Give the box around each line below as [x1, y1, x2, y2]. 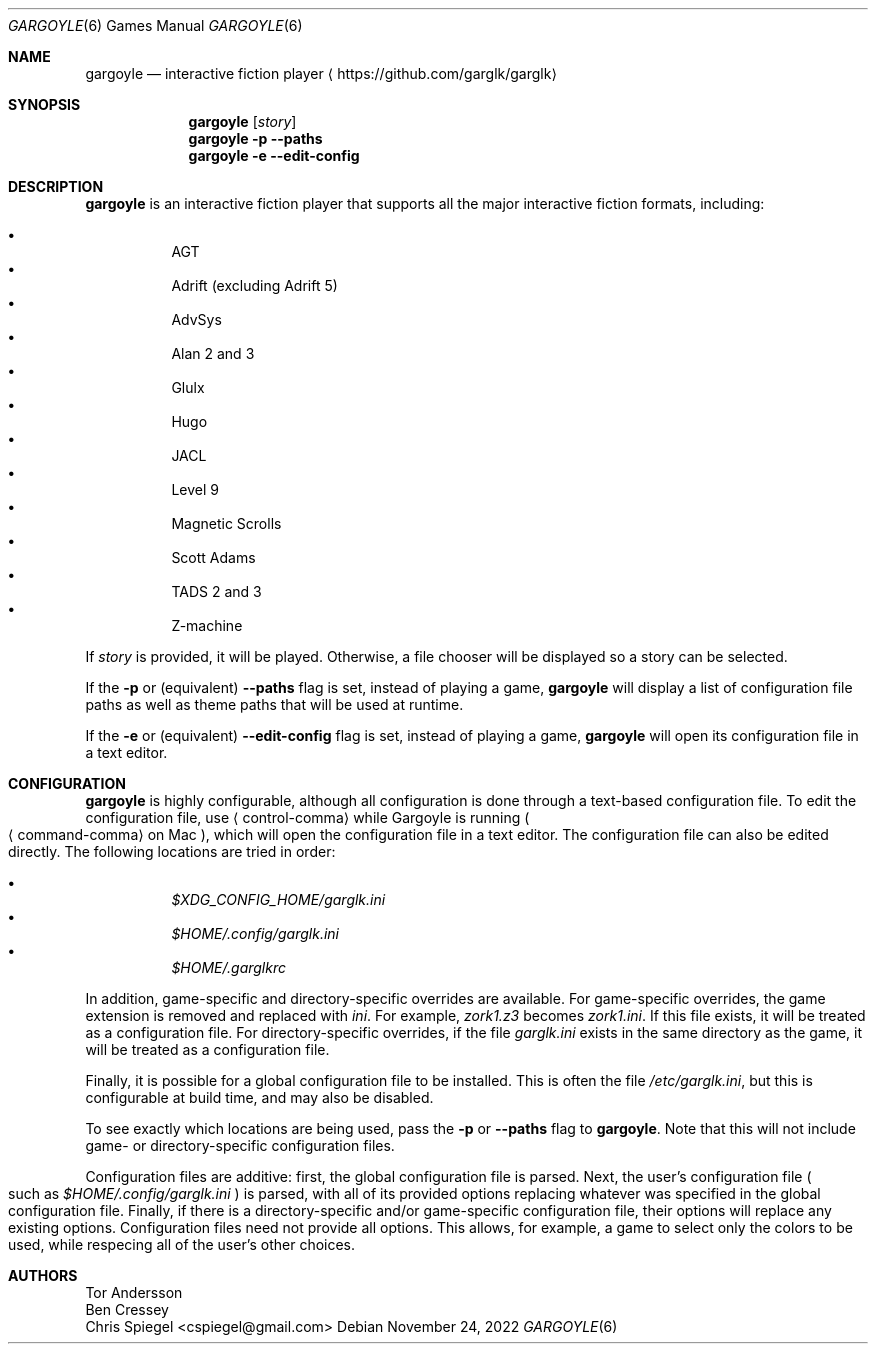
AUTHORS [8, 1267, 78, 1284]
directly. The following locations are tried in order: [8, 843, 336, 860]
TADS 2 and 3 [171, 583, 262, 600]
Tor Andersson [85, 1284, 183, 1301]
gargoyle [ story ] [188, 113, 297, 130]
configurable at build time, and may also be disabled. [85, 1089, 434, 1106]
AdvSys [171, 311, 222, 328]
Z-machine [171, 617, 243, 634]
